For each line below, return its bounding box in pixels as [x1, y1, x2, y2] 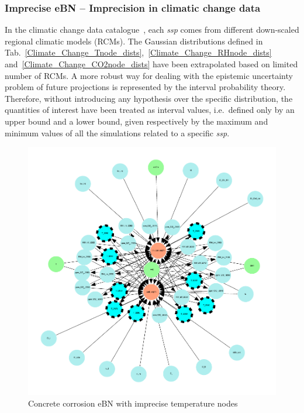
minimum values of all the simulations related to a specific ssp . [5, 126, 230, 139]
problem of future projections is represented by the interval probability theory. [5, 81, 286, 93]
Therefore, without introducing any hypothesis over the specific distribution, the [5, 92, 293, 104]
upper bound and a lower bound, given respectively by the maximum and [5, 115, 268, 127]
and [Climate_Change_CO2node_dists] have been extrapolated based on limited [5, 58, 298, 70]
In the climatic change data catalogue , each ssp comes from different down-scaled [5, 23, 299, 36]
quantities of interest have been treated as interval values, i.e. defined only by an [5, 104, 295, 116]
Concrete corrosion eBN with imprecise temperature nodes [28, 397, 238, 409]
